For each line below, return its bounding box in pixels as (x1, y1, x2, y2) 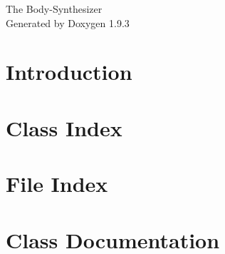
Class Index (6, 113, 122, 142)
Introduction (6, 57, 132, 86)
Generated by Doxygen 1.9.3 (6, 15, 130, 30)
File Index (6, 169, 108, 198)
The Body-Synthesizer (6, 1, 103, 16)
